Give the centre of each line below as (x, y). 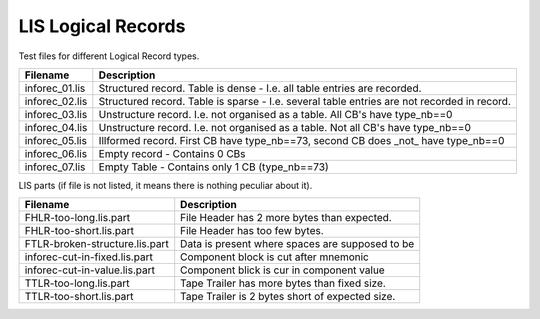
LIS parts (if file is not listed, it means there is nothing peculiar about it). (165, 185)
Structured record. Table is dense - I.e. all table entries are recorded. (260, 88)
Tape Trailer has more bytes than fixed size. (283, 283)
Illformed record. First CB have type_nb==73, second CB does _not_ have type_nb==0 (301, 140)
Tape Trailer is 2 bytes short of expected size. (288, 297)
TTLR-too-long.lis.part (77, 283)
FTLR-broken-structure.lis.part (96, 244)
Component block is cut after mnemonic (275, 257)
